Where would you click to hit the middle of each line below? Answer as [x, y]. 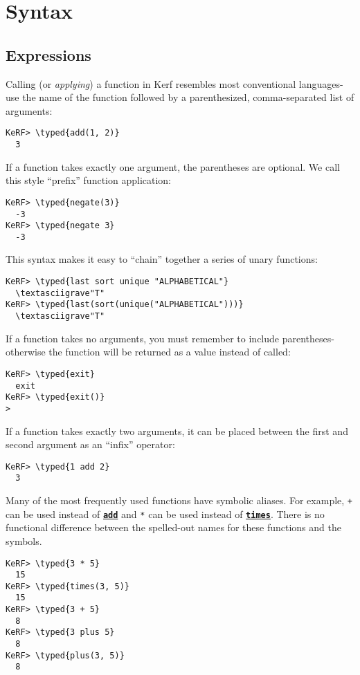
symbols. [24, 540]
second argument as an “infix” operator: [90, 444]
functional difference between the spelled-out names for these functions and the [173, 527]
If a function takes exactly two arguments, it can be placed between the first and [177, 431]
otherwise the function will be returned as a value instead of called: [148, 352]
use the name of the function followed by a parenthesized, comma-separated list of [180, 97]
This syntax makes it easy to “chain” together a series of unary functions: [162, 259]
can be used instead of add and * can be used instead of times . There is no [165, 514]
